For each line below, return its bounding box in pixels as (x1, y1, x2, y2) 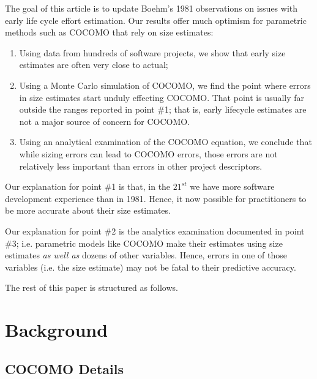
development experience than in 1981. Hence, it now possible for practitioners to (5, 192, 307, 205)
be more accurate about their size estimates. (5, 204, 171, 217)
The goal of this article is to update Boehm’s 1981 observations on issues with (5, 2, 298, 14)
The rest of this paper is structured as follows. (5, 281, 178, 294)
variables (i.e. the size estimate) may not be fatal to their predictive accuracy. (5, 260, 296, 273)
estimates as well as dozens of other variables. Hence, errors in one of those (5, 249, 287, 261)
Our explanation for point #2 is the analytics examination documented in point (5, 224, 305, 237)
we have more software (190, 180, 275, 193)
